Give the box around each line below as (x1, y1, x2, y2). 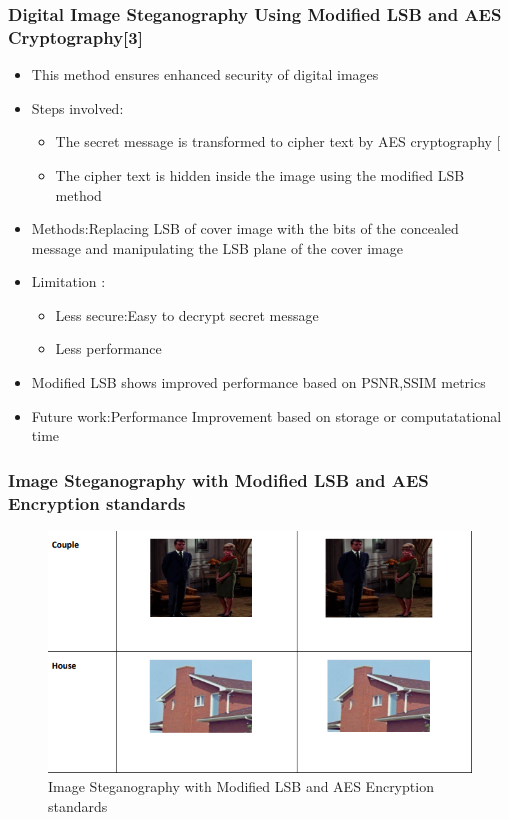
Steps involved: (31, 97, 124, 118)
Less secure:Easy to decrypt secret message (55, 304, 319, 325)
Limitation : (31, 271, 106, 292)
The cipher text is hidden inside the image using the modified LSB (55, 164, 465, 185)
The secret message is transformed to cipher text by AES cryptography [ (55, 131, 501, 152)
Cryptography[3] (8, 24, 143, 49)
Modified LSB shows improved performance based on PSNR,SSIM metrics (31, 372, 486, 393)
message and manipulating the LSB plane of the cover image (31, 237, 403, 258)
